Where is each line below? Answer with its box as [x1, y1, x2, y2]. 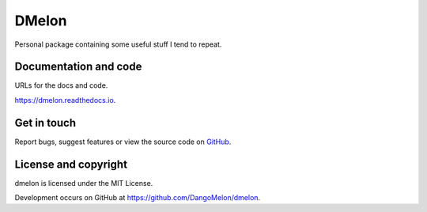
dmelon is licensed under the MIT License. [14, 178, 153, 187]
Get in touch [14, 115, 77, 130]
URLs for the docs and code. [14, 81, 108, 90]
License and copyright [14, 157, 128, 171]
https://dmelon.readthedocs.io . [14, 95, 116, 104]
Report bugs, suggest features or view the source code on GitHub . [14, 137, 232, 146]
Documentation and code [14, 60, 142, 74]
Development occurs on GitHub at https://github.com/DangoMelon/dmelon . [14, 193, 261, 203]
